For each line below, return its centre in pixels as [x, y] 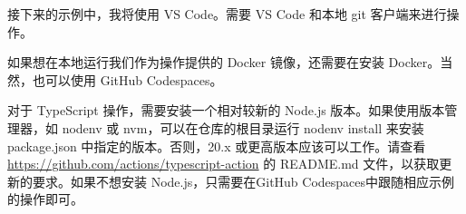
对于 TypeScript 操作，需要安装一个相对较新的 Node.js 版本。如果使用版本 [226, 110]
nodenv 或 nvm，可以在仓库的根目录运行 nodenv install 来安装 [243, 127]
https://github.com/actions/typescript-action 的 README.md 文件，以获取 [223, 164]
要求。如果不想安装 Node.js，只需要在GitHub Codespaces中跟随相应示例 [243, 181]
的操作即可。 [45, 199]
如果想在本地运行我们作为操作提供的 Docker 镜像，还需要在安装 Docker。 [224, 62]
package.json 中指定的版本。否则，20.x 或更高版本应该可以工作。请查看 [217, 146]
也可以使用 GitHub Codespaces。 [127, 79]
